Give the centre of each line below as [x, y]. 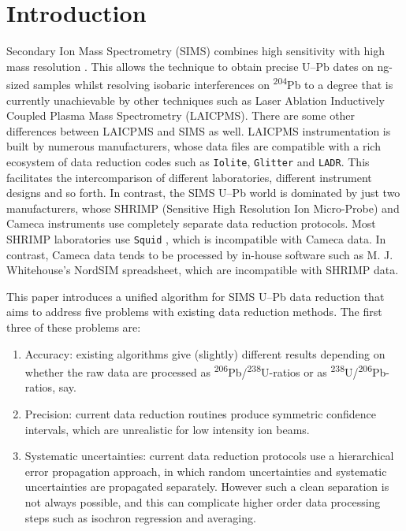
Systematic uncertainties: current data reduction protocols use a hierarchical [209, 456]
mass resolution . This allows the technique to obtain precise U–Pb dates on [190, 66]
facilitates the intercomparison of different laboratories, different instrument [189, 177]
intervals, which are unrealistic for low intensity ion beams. [167, 429]
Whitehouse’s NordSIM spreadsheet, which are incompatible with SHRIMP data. [203, 270]
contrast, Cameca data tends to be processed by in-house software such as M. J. [200, 254]
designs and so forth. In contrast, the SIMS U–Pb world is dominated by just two [203, 193]
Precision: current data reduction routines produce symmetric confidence [201, 414]
